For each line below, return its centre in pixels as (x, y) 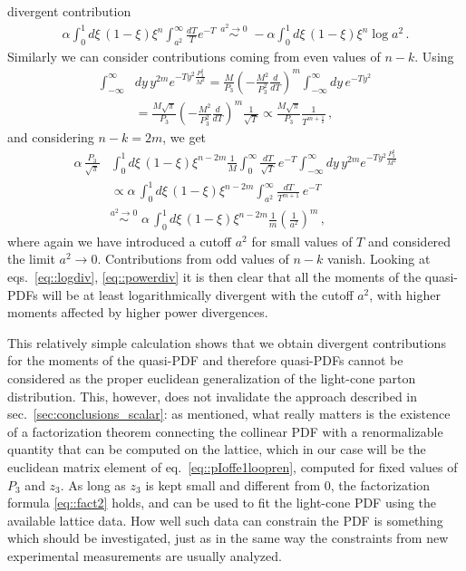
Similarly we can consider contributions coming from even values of (194, 57)
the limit (31, 259)
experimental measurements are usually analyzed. (145, 555)
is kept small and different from (233, 484)
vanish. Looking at (379, 259)
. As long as (93, 484)
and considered (409, 241)
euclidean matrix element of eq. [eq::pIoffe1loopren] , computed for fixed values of (233, 467)
